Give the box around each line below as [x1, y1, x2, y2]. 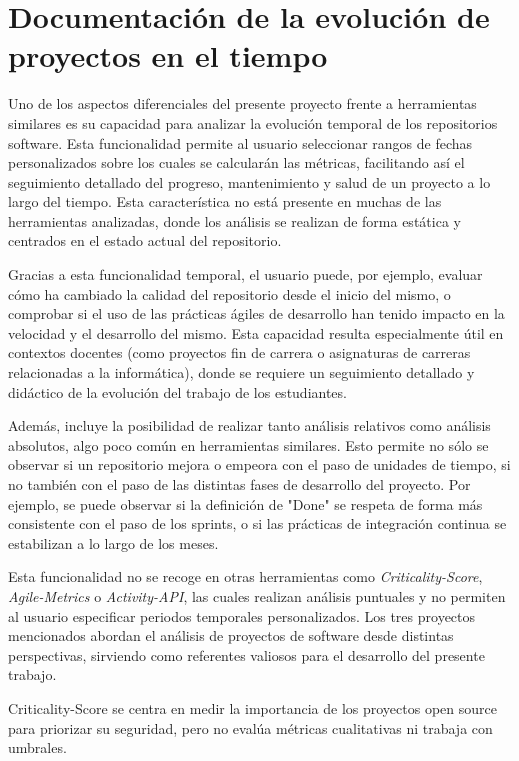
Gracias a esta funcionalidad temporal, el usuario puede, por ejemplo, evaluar [8, 264, 483, 285]
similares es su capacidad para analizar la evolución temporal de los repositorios [8, 112, 498, 133]
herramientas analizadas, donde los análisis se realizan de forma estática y [8, 210, 461, 231]
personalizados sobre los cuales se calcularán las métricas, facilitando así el [8, 152, 465, 173]
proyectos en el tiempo [8, 35, 328, 76]
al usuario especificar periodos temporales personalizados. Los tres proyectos [8, 605, 476, 626]
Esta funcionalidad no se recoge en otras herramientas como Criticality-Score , [8, 566, 483, 587]
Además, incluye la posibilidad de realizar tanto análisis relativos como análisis [8, 415, 491, 436]
